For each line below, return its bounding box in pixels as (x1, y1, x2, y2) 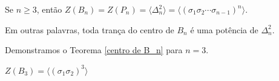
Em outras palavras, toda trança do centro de (5, 23, 174, 36)
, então (36, 3, 62, 15)
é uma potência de (190, 23, 258, 36)
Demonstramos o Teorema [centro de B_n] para (5, 44, 183, 56)
